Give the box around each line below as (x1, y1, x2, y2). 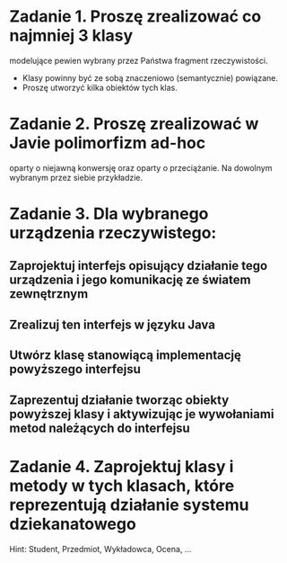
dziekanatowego (9, 514, 136, 534)
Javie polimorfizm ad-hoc (9, 133, 206, 154)
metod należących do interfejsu (9, 420, 190, 435)
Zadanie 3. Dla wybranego (9, 204, 209, 224)
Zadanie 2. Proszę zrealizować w (9, 114, 259, 134)
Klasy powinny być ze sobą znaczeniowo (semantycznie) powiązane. (22, 72, 279, 83)
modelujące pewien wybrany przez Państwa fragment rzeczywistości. (9, 55, 268, 66)
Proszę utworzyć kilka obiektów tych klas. (22, 82, 178, 93)
